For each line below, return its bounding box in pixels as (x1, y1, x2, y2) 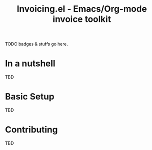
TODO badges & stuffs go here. (5, 41, 68, 47)
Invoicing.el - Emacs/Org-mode (17, 3, 147, 15)
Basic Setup (5, 91, 55, 102)
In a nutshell (5, 58, 56, 69)
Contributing (5, 124, 58, 135)
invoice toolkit (53, 14, 111, 25)
